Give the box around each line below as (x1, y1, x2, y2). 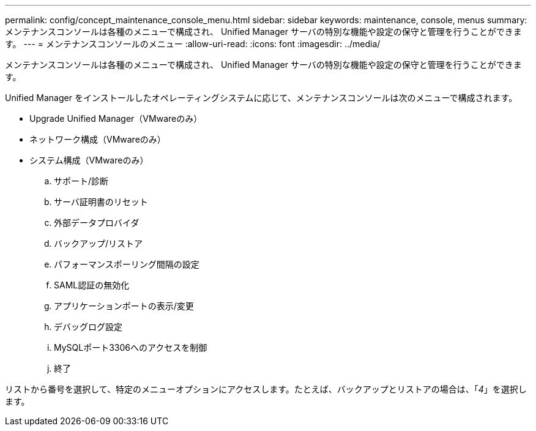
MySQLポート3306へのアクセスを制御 (54, 342, 207, 353)
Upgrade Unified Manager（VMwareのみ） (29, 113, 203, 124)
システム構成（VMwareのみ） (29, 155, 149, 165)
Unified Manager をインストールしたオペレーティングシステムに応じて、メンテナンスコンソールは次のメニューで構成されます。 (5, 92, 518, 103)
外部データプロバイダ (54, 217, 140, 228)
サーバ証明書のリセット (54, 197, 148, 207)
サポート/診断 (54, 176, 109, 186)
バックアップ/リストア (54, 238, 143, 249)
